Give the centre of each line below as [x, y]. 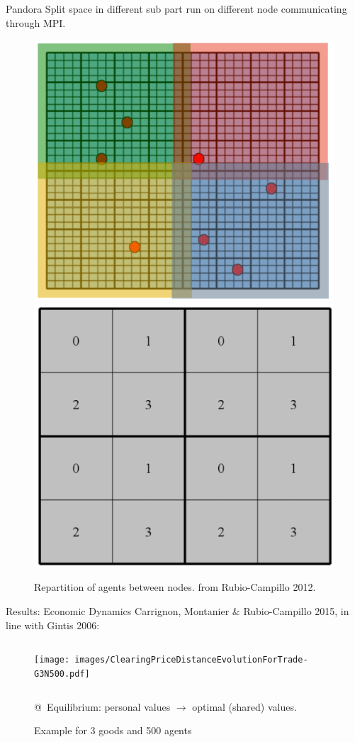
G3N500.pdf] [62, 674]
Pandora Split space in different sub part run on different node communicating [176, 9]
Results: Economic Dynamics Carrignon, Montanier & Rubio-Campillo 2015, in [177, 611]
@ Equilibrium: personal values [102, 706]
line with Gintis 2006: [53, 625]
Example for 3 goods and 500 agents [113, 730]
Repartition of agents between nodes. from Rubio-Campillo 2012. [175, 587]
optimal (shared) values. [244, 706]
